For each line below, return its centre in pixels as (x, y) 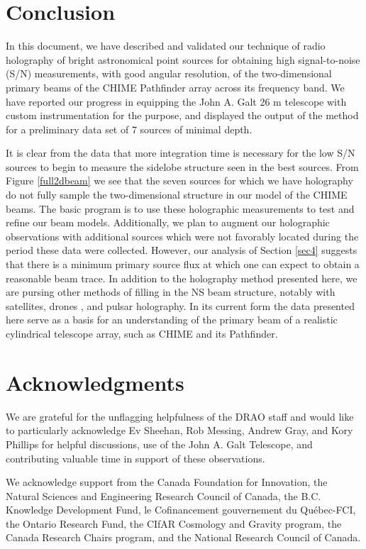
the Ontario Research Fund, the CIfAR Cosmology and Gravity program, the (174, 523)
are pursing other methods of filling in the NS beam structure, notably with (171, 292)
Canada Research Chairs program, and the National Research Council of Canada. (183, 537)
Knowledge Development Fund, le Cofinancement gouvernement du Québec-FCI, (181, 510)
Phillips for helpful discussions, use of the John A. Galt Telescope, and (159, 444)
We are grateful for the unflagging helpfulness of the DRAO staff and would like (180, 416)
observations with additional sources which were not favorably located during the (182, 236)
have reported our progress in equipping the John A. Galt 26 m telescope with (176, 101)
